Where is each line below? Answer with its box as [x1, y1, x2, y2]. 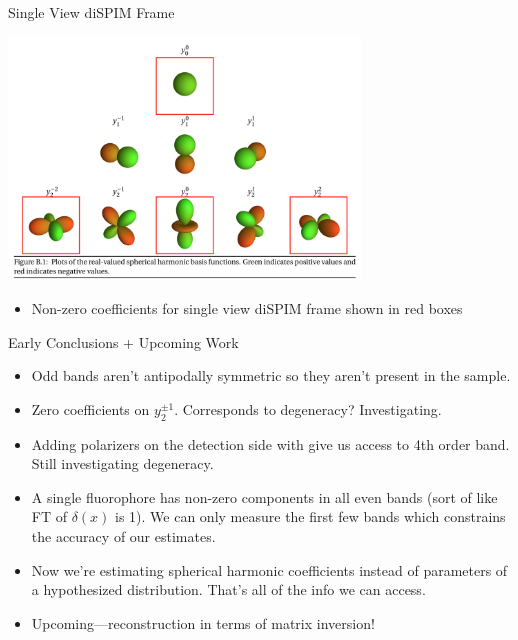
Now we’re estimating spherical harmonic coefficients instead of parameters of [31, 559, 508, 580]
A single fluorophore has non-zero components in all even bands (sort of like [31, 486, 498, 507]
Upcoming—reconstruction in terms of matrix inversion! [31, 612, 375, 633]
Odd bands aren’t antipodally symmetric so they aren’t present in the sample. [31, 365, 511, 386]
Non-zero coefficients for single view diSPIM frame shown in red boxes [31, 298, 463, 319]
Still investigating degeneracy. [31, 453, 214, 474]
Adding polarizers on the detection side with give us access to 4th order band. [31, 433, 510, 454]
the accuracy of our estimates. [31, 526, 216, 547]
